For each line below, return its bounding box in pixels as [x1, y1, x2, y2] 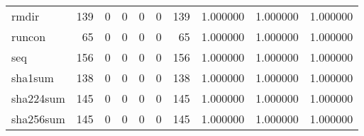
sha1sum [11, 69, 54, 86]
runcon [11, 28, 46, 45]
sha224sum [11, 90, 65, 106]
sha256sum [11, 110, 65, 127]
